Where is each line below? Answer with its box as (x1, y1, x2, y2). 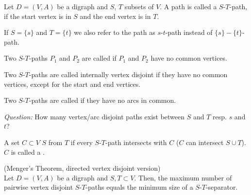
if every (70, 137, 93, 147)
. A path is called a (160, 1, 217, 11)
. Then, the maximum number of (134, 172, 232, 182)
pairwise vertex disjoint (4, 182, 73, 192)
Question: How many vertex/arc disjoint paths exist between (4, 111, 185, 121)
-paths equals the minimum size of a (85, 182, 193, 192)
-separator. (205, 182, 238, 192)
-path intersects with (105, 137, 167, 147)
